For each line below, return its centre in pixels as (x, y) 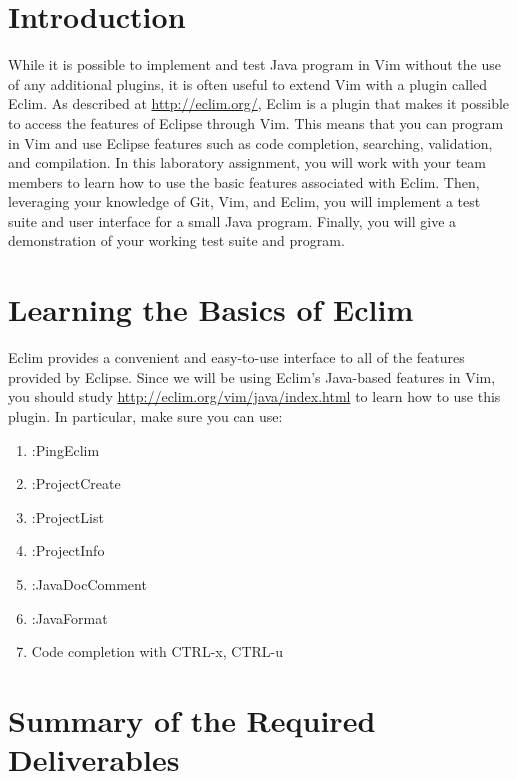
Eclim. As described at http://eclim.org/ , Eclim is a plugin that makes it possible (259, 103)
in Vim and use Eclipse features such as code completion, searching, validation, (250, 142)
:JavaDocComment (89, 583)
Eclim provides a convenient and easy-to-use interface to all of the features (236, 357)
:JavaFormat (69, 617)
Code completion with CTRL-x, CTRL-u (157, 651)
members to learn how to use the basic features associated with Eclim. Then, (244, 181)
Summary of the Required (192, 719)
